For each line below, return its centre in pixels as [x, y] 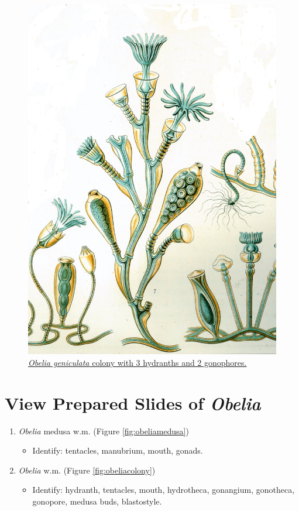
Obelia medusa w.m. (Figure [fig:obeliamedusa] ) [104, 431]
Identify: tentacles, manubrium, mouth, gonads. [118, 450]
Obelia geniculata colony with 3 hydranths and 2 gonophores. [138, 362]
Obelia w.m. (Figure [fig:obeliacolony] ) [87, 470]
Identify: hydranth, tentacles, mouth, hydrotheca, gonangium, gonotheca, [164, 490]
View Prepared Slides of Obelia [133, 403]
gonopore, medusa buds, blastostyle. [97, 501]
